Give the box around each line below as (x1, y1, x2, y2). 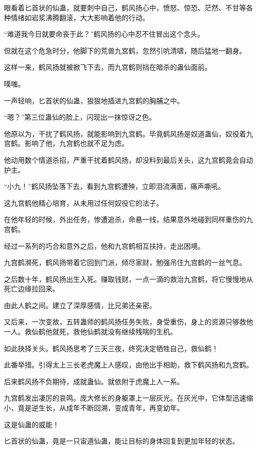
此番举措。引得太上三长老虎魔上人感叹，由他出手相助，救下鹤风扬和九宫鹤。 (4, 359, 253, 370)
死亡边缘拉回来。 (4, 283, 59, 294)
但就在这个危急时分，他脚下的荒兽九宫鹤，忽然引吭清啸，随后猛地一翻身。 (4, 45, 246, 55)
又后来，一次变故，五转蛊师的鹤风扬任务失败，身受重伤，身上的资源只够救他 (4, 316, 253, 327)
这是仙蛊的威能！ (4, 419, 59, 429)
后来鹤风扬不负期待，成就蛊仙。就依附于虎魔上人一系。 (4, 376, 184, 386)
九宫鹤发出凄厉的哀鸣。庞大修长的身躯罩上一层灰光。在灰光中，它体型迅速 (4, 393, 246, 403)
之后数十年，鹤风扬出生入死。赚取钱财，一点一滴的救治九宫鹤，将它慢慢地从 (4, 273, 253, 284)
